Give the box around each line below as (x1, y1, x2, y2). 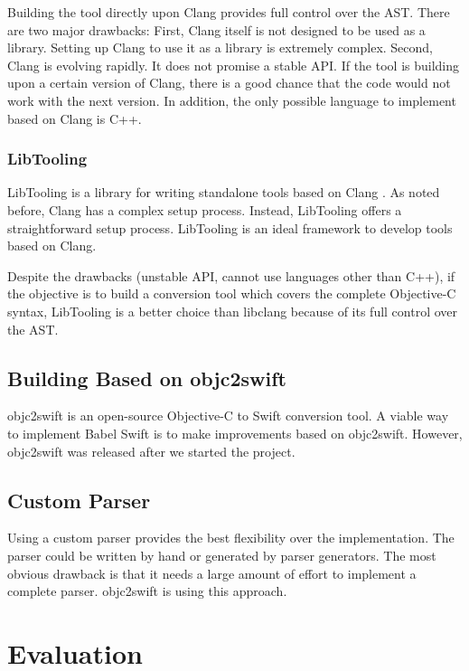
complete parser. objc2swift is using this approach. (7, 581, 287, 600)
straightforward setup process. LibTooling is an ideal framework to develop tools (7, 218, 453, 237)
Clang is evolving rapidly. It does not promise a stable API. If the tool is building (7, 55, 460, 74)
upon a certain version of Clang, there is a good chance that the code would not (7, 73, 451, 92)
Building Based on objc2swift (7, 364, 286, 392)
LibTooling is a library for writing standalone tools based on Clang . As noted (7, 183, 440, 202)
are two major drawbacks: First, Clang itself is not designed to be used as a (7, 20, 426, 39)
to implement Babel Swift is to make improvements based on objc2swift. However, (7, 423, 463, 442)
